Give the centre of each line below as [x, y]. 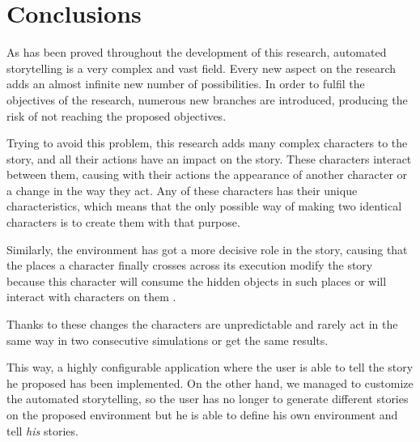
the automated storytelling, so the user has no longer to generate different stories [208, 399]
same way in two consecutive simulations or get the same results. [168, 340]
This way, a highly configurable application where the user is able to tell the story [210, 367]
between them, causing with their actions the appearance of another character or [207, 174]
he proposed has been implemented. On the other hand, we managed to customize [210, 382]
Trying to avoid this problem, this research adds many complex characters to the [207, 143]
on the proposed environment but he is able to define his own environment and [202, 414]
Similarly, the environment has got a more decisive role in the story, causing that [207, 249]
